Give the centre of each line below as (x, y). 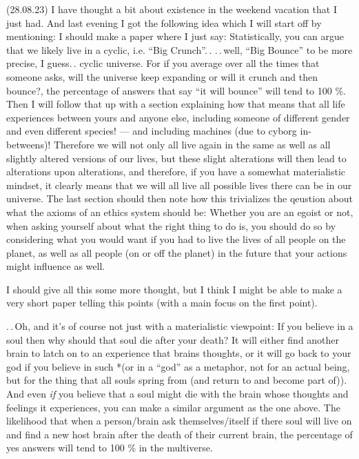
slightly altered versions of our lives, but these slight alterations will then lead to (176, 158)
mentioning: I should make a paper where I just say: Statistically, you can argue (175, 36)
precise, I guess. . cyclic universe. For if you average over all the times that (163, 63)
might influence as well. (56, 266)
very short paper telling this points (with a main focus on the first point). (162, 303)
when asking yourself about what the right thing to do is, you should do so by (171, 225)
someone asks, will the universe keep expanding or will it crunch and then (162, 76)
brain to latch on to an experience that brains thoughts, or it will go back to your (179, 353)
